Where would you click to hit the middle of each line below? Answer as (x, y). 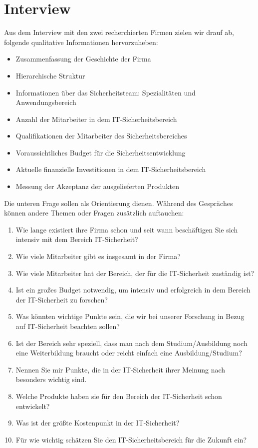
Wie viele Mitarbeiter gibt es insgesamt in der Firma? (98, 256)
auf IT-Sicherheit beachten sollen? (68, 326)
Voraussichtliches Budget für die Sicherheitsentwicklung (101, 152)
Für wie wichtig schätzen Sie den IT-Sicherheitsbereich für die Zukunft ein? (131, 439)
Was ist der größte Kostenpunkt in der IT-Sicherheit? (98, 423)
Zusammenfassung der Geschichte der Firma (83, 59)
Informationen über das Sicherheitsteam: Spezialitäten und (106, 92)
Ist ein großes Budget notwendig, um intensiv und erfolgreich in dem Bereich (133, 290)
